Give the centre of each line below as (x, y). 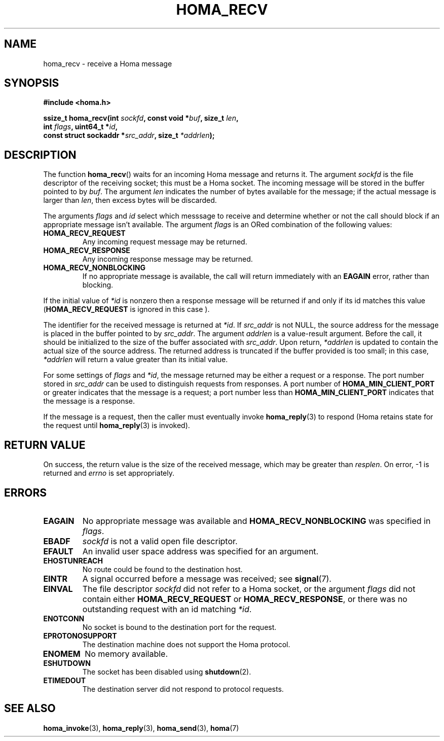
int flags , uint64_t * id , (81, 127)
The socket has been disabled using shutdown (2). (167, 672)
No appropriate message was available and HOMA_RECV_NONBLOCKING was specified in (256, 521)
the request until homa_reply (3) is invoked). (117, 426)
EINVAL (58, 589)
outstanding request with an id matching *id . (167, 609)
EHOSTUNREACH (73, 560)
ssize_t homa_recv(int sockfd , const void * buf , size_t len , (141, 118)
